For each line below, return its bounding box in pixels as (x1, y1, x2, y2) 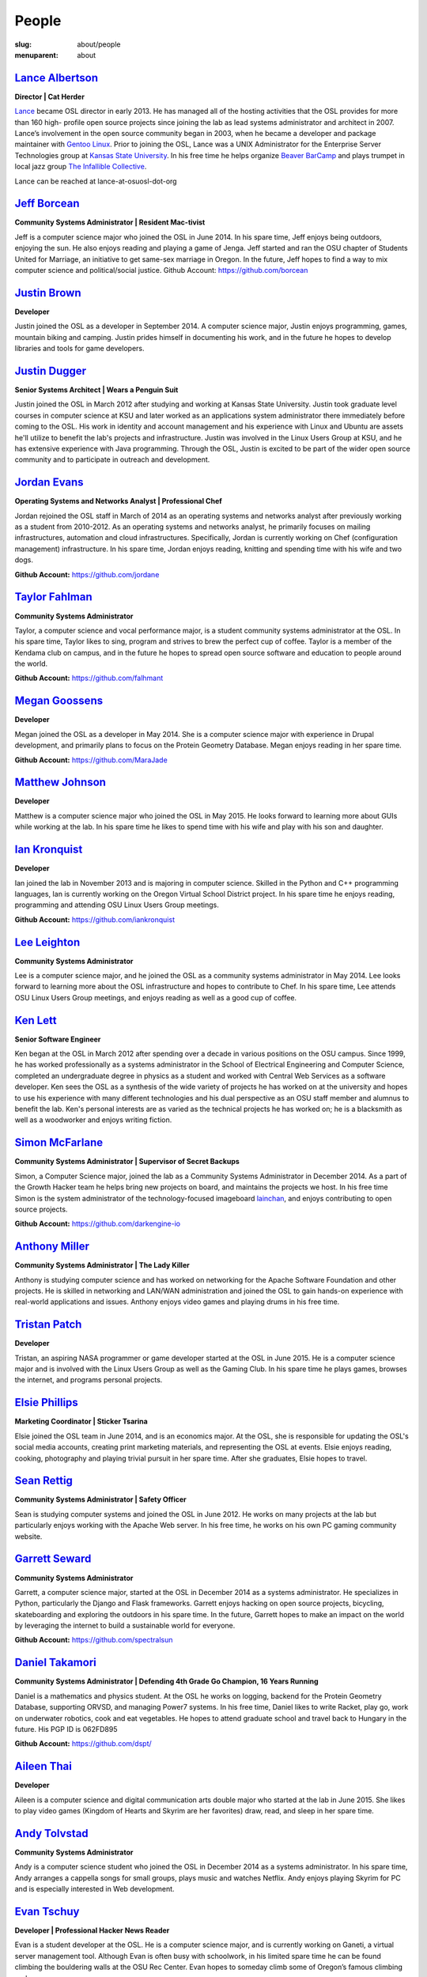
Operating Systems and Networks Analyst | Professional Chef (14, 497, 223, 506)
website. (14, 1531, 43, 1541)
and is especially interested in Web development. (14, 1884, 175, 1894)
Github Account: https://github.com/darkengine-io (14, 1219, 181, 1229)
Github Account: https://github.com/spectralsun (14, 1635, 173, 1645)
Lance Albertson (14, 71, 99, 85)
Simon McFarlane (14, 1136, 103, 1150)
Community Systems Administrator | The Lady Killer (14, 1261, 190, 1270)
